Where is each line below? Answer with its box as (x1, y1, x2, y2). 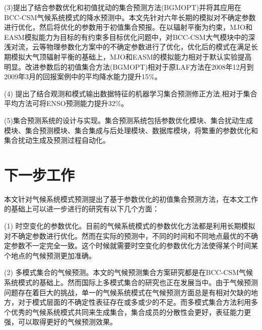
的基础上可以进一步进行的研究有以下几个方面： (4, 203, 159, 214)
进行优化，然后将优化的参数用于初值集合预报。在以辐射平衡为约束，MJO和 (4, 22, 252, 32)
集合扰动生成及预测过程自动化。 (4, 135, 110, 145)
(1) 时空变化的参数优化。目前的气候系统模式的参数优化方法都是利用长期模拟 (4, 221, 255, 231)
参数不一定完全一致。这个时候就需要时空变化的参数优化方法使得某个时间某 (11, 240, 258, 251)
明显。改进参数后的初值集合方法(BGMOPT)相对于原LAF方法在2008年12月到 (4, 61, 254, 72)
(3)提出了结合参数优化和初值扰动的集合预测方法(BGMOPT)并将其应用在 (4, 2, 242, 12)
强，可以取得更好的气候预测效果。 (4, 316, 117, 327)
